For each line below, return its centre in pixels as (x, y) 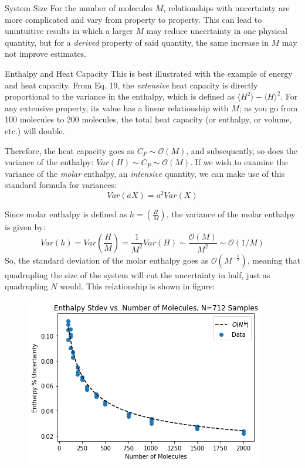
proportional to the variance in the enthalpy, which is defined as (120, 96)
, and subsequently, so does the (242, 150)
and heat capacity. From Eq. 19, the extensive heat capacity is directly (131, 85)
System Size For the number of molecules (79, 8)
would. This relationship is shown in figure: (138, 286)
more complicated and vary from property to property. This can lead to (133, 19)
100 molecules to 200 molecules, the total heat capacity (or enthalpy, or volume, (148, 119)
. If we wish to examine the (239, 162)
